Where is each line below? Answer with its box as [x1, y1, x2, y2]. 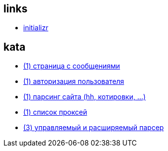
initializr [23, 23, 48, 32]
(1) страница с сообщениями [23, 62, 120, 71]
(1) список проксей [23, 108, 87, 117]
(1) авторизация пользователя [23, 77, 125, 86]
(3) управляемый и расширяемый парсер [23, 123, 164, 132]
